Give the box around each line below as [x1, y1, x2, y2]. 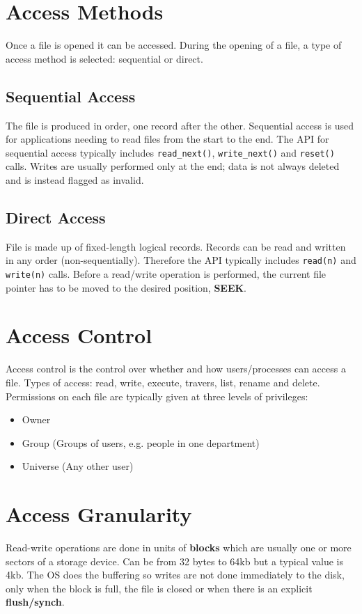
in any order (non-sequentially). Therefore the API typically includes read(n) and [6, 253, 356, 267]
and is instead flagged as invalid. [6, 172, 144, 187]
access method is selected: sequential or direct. [6, 51, 203, 65]
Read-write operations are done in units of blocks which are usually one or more [6, 540, 352, 555]
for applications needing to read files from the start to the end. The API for [6, 132, 329, 146]
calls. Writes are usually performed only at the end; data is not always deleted [6, 159, 340, 173]
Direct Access [6, 206, 106, 228]
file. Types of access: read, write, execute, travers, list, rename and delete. [6, 375, 320, 389]
